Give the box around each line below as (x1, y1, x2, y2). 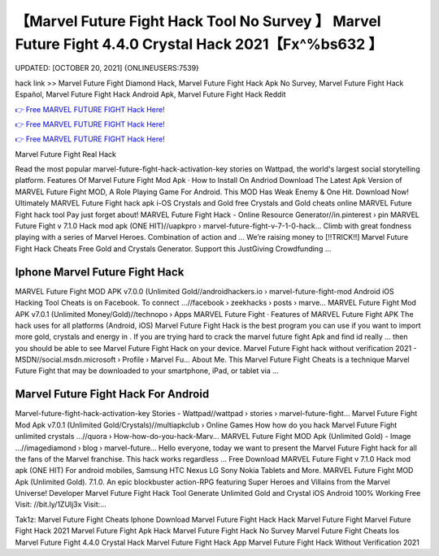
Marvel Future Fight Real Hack (15, 149, 117, 159)
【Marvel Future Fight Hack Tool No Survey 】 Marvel (15, 12, 381, 30)
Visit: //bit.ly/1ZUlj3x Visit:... (15, 500, 107, 510)
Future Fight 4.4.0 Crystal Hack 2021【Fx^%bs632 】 (15, 35, 384, 53)
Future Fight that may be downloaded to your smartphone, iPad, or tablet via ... (15, 366, 280, 376)
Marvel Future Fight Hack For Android (15, 387, 210, 402)
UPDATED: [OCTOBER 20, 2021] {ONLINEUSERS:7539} (15, 63, 199, 73)
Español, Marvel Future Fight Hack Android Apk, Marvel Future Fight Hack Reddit (15, 89, 286, 99)
